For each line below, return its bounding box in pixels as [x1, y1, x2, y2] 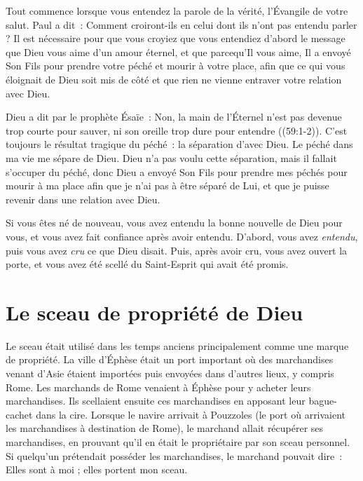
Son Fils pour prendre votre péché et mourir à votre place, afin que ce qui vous [6, 58, 345, 73]
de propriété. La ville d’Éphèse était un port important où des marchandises [6, 352, 334, 367]
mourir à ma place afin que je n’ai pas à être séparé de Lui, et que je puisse [6, 178, 329, 193]
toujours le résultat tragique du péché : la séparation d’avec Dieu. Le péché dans [6, 137, 353, 151]
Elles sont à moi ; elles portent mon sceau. [6, 462, 188, 477]
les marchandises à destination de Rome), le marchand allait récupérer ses [6, 421, 324, 435]
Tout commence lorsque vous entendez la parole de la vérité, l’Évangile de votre [6, 4, 348, 18]
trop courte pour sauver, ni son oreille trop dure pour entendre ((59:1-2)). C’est [6, 123, 348, 137]
